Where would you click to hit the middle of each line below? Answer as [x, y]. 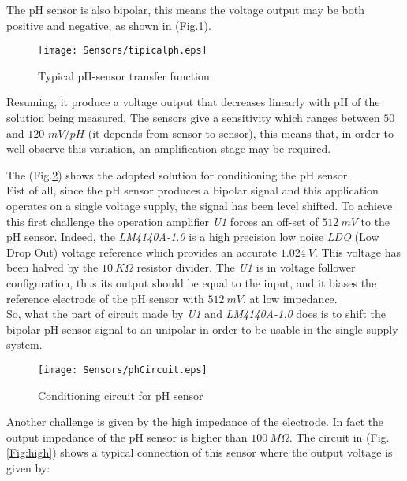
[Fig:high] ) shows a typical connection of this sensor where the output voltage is [200, 452]
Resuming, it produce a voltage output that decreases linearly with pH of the [193, 102]
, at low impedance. [290, 298]
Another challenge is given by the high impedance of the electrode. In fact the [195, 422]
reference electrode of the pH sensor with [105, 298]
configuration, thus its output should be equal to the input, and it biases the [192, 282]
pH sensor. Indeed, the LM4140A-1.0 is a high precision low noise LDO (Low [193, 237]
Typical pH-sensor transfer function [124, 75]
